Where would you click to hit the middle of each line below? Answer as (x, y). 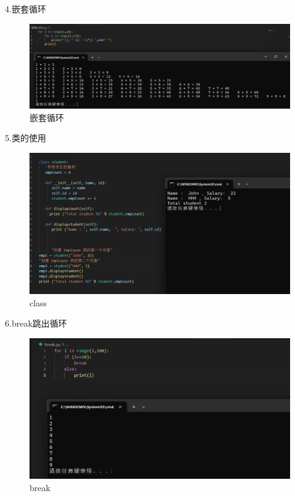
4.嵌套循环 (26, 9)
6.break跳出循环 (36, 323)
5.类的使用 (26, 138)
